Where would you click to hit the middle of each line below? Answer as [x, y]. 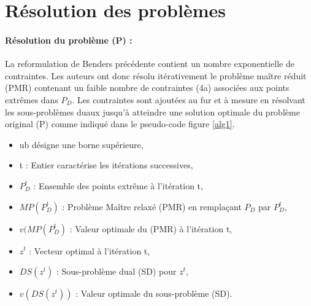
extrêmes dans [32, 99]
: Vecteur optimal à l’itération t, [90, 250]
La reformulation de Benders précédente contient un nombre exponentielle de [150, 64]
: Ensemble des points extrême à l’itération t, [118, 185]
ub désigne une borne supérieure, [81, 144]
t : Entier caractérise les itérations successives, [106, 165]
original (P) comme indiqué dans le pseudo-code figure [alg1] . [120, 124]
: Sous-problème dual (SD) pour [116, 271]
